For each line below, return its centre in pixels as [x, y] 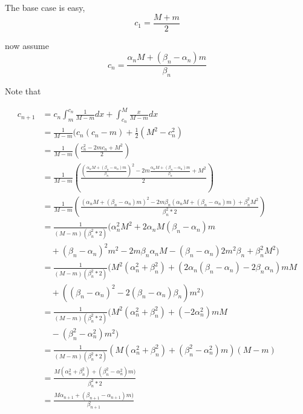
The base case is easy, [45, 7]
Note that [23, 91]
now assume [27, 45]
